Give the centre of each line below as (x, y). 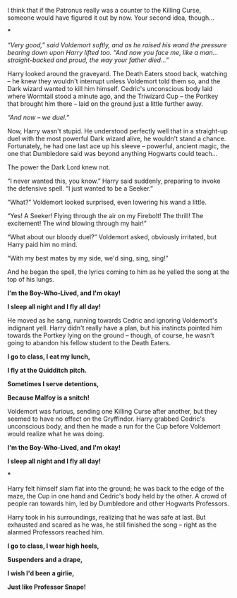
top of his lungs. (31, 279)
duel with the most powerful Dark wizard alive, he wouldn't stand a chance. (117, 138)
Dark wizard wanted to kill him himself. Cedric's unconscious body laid (110, 89)
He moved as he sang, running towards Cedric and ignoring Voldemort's (113, 320)
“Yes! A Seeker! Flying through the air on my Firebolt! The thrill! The (105, 216)
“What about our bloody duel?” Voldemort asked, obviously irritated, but (112, 237)
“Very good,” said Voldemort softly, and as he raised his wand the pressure (117, 45)
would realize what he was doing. (56, 434)
